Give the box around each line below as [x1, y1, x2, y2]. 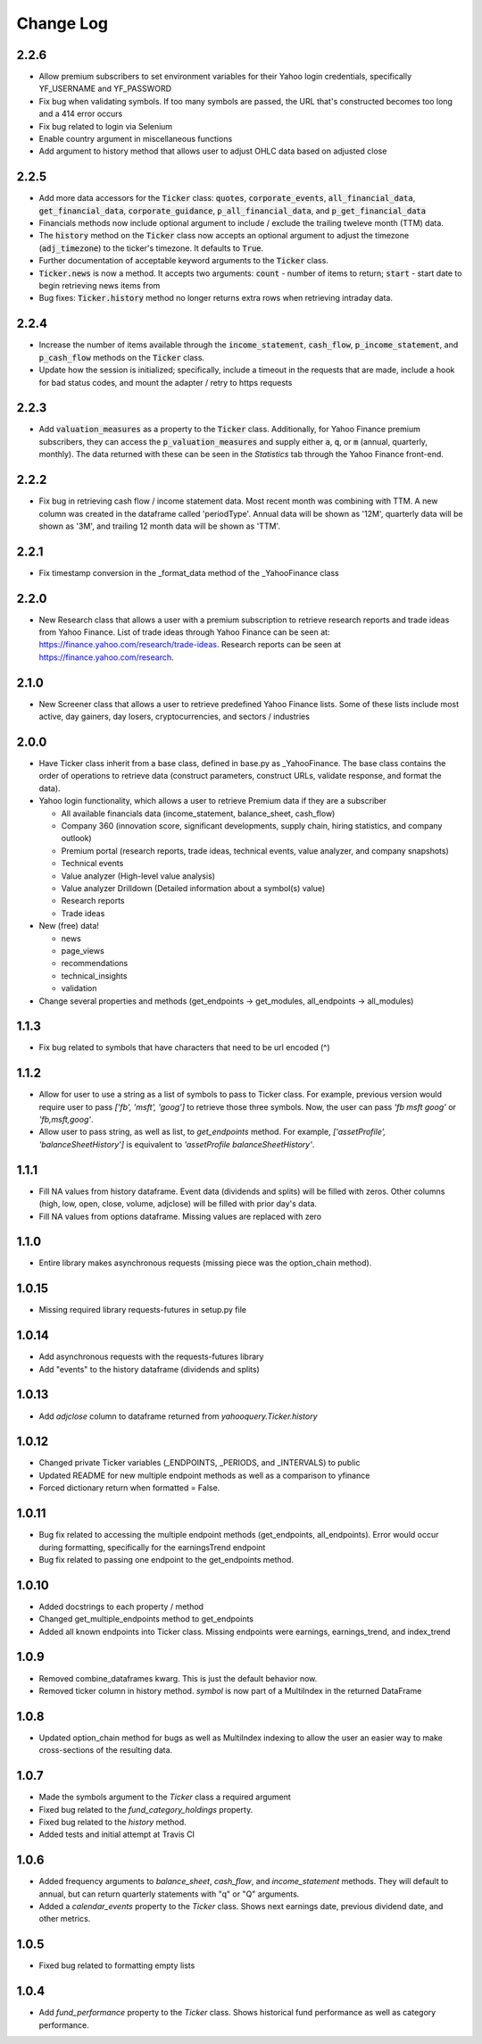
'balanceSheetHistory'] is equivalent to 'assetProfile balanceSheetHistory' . [38, 1139, 315, 1149]
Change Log [16, 13, 109, 33]
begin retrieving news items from [38, 280, 161, 291]
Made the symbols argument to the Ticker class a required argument [38, 1791, 292, 1803]
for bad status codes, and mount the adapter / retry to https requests [38, 377, 293, 388]
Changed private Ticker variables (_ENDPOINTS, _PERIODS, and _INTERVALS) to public [38, 1457, 361, 1468]
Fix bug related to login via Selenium [38, 121, 173, 131]
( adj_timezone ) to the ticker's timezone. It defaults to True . [38, 242, 264, 254]
